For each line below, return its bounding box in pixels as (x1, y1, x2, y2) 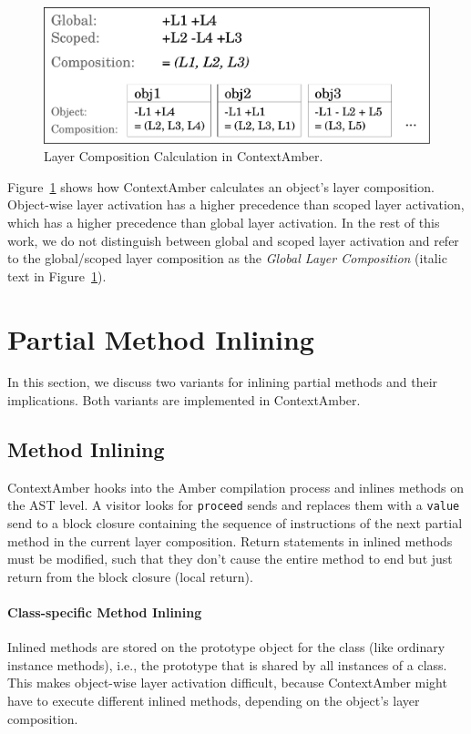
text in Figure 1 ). (7, 266, 107, 285)
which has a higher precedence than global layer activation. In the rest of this (7, 212, 440, 231)
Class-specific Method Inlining (7, 603, 202, 622)
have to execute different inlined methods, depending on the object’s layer (7, 691, 420, 710)
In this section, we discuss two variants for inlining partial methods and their (7, 372, 438, 392)
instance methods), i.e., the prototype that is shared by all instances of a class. (7, 655, 447, 674)
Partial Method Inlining (7, 320, 314, 357)
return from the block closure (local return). (7, 566, 253, 586)
